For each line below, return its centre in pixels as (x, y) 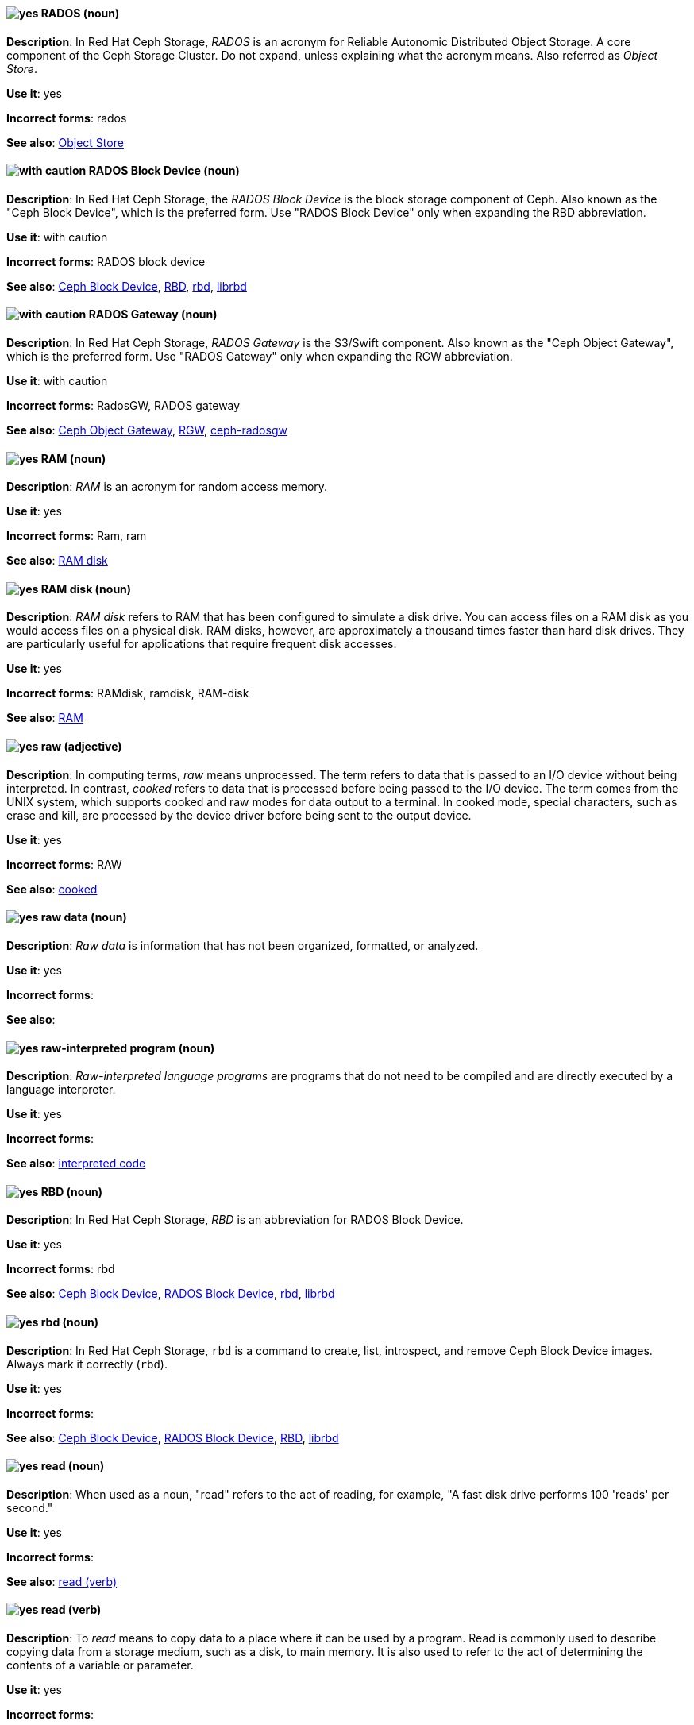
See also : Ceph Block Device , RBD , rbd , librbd (127, 286)
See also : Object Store (65, 142)
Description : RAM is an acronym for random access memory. (167, 487)
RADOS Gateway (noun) (153, 315)
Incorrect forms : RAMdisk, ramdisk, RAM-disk (128, 693)
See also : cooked (52, 889)
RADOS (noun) (80, 13)
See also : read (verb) (62, 1581)
